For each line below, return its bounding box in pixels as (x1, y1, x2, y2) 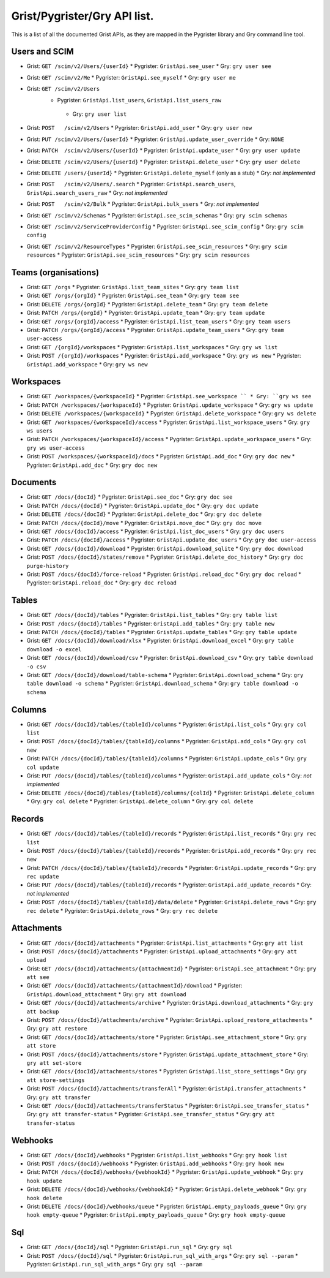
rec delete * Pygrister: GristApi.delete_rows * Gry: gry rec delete (26, 907, 218, 914)
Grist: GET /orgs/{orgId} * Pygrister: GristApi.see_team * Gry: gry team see (26, 292, 240, 300)
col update (26, 763, 59, 771)
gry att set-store (26, 1060, 82, 1066)
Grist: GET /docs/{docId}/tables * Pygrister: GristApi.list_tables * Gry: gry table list (26, 611, 278, 619)
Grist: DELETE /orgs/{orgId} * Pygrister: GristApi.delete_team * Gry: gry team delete (26, 300, 268, 308)
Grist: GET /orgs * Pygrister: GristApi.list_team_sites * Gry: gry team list (26, 284, 240, 290)
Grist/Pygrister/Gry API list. (11, 9, 154, 23)
